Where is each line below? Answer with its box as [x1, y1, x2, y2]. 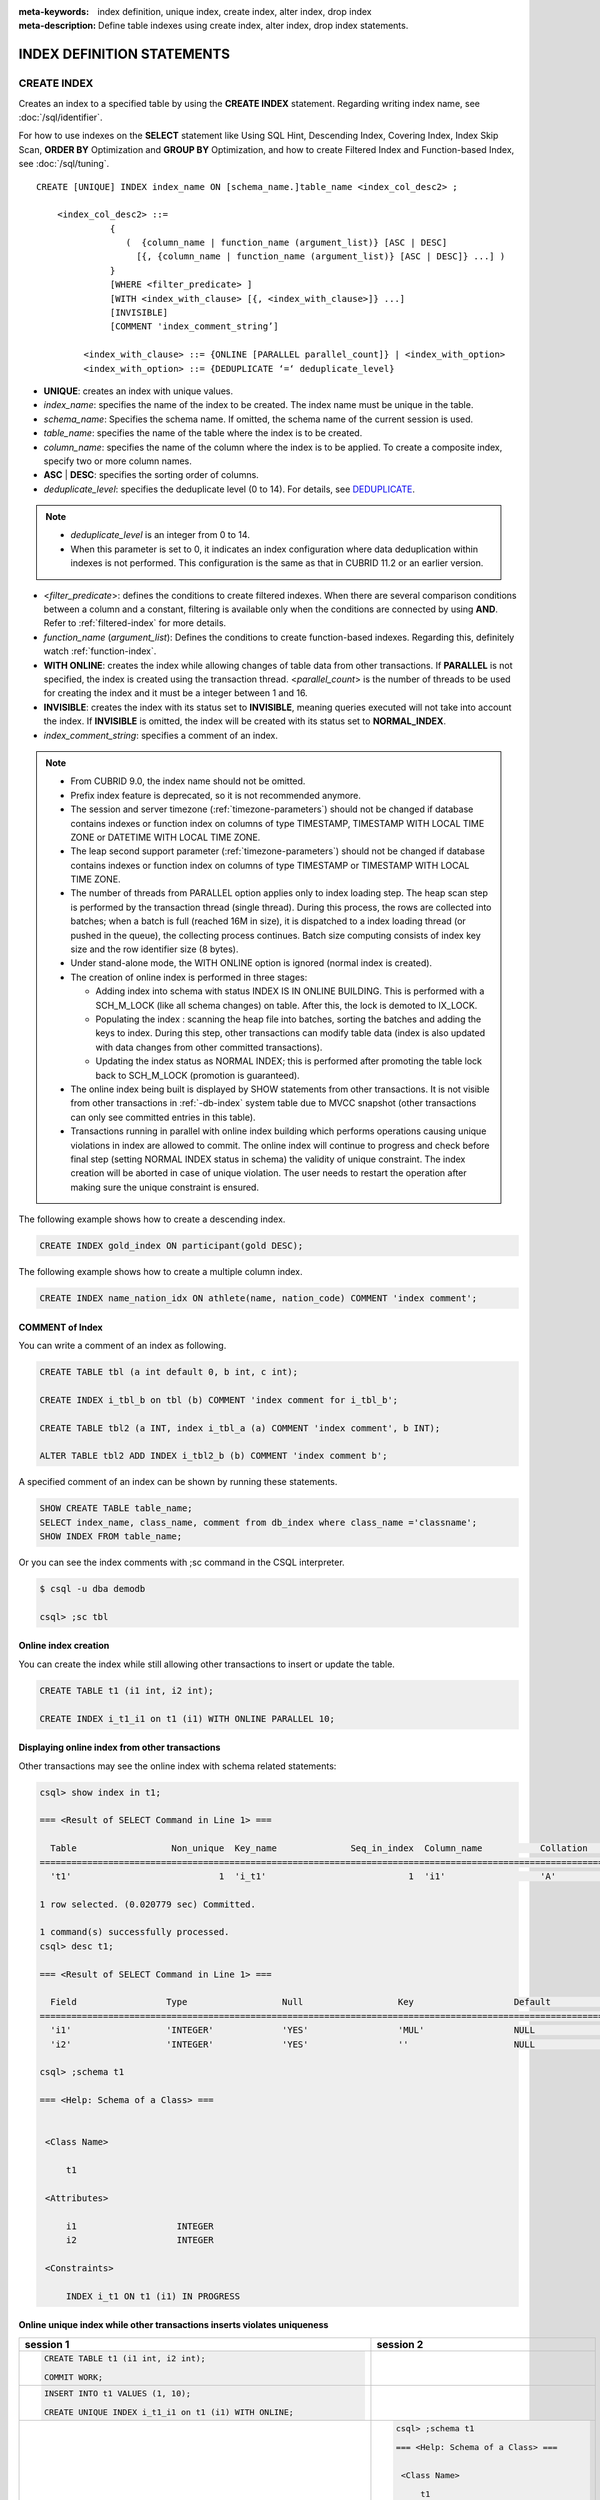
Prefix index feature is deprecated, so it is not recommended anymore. [70, 789, 362, 801]
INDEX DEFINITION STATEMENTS [18, 46, 230, 63]
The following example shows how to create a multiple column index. [18, 1266, 304, 1278]
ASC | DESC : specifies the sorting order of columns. [43, 469, 259, 481]
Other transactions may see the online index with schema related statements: [18, 1760, 337, 1772]
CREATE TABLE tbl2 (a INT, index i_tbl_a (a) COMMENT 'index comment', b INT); [39, 1422, 441, 1434]
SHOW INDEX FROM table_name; [39, 1531, 183, 1542]
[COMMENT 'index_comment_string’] [110, 321, 279, 332]
